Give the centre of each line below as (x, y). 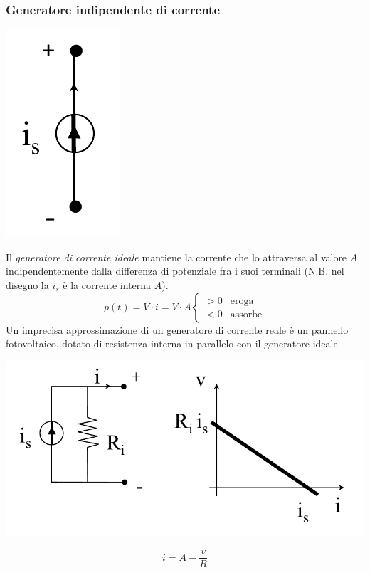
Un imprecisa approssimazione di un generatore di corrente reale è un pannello (177, 329)
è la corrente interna (107, 285)
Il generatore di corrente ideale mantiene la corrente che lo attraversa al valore (176, 257)
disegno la (27, 285)
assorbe (246, 315)
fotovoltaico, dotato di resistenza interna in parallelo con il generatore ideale (172, 343)
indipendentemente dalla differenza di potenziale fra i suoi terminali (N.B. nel (175, 271)
